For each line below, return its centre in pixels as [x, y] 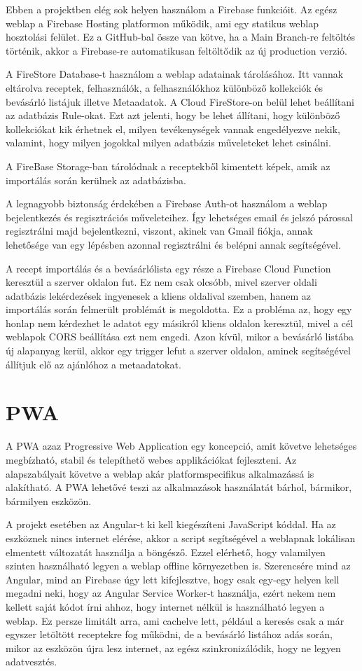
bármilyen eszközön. [49, 500]
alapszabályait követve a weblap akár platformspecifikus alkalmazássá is [160, 473]
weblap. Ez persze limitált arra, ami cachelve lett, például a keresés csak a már [175, 620]
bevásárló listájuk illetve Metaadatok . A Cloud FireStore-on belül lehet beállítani [180, 101]
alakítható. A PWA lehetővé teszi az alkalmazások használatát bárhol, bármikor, [179, 487]
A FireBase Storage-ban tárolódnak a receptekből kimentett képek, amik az [168, 166]
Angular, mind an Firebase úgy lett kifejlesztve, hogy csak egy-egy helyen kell [173, 579]
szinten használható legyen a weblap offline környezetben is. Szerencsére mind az [178, 566]
